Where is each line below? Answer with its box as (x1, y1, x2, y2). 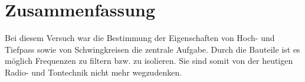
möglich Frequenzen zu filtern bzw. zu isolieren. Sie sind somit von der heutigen (5, 54, 293, 67)
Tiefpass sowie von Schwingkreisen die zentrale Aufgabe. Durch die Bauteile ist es (5, 43, 300, 55)
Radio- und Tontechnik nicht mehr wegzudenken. (5, 66, 182, 78)
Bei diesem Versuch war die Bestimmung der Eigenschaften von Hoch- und (5, 32, 275, 44)
